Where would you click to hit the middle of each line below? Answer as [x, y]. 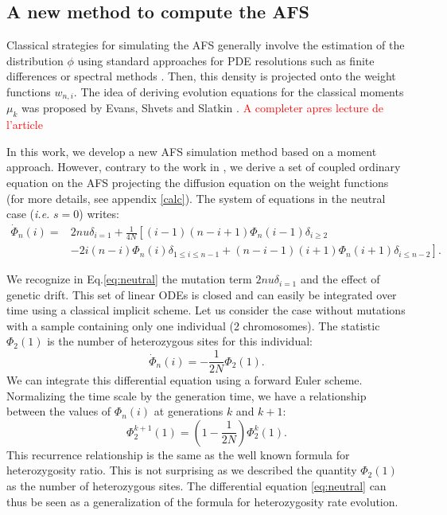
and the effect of [340, 279]
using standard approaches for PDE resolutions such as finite [226, 60]
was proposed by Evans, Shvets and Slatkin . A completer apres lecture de [202, 108]
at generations [189, 411]
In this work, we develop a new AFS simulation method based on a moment [192, 151]
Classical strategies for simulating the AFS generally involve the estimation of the [206, 45]
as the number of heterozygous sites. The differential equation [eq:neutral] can [196, 486]
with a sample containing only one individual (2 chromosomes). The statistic [193, 325]
